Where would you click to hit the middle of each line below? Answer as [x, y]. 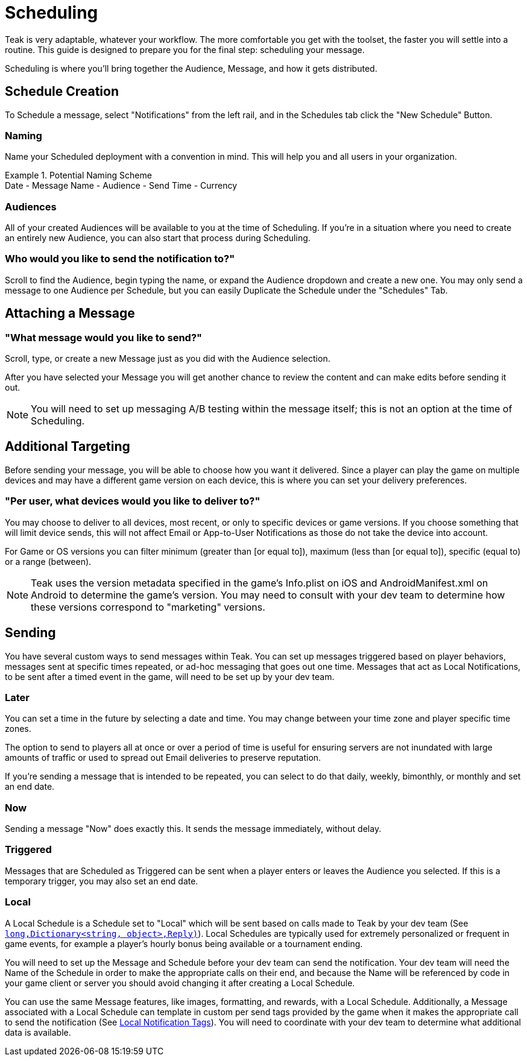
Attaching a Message [70, 313]
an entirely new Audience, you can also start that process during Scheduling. [158, 238]
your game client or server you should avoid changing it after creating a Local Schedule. [180, 983]
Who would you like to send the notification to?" [120, 259]
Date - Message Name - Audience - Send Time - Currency [121, 186]
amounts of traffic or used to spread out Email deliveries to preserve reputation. [163, 758]
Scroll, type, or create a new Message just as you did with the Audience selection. [168, 359]
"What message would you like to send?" [104, 337]
